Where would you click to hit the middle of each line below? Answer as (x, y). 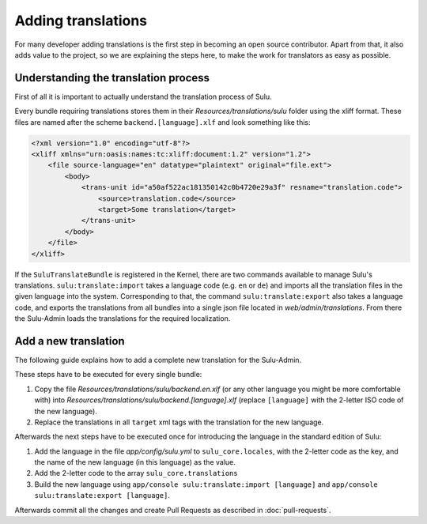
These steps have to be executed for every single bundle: (108, 375)
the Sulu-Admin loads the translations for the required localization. (123, 319)
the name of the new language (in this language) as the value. (135, 462)
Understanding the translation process (112, 78)
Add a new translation (70, 341)
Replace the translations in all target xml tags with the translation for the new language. (179, 422)
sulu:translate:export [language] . (102, 496)
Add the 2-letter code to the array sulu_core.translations (136, 473)
